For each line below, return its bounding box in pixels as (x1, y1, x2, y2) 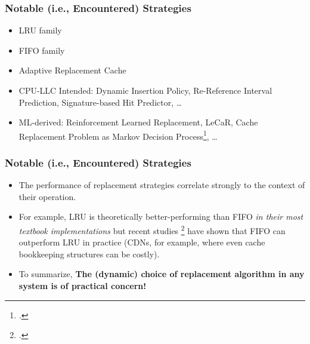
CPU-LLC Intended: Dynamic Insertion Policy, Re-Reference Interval (18, 84, 272, 96)
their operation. (18, 190, 76, 202)
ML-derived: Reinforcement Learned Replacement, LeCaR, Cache (18, 116, 258, 128)
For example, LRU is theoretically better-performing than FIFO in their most (18, 210, 303, 223)
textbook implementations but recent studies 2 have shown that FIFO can (18, 223, 286, 236)
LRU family (18, 24, 62, 36)
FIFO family (18, 44, 65, 56)
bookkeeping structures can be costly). (18, 247, 160, 260)
